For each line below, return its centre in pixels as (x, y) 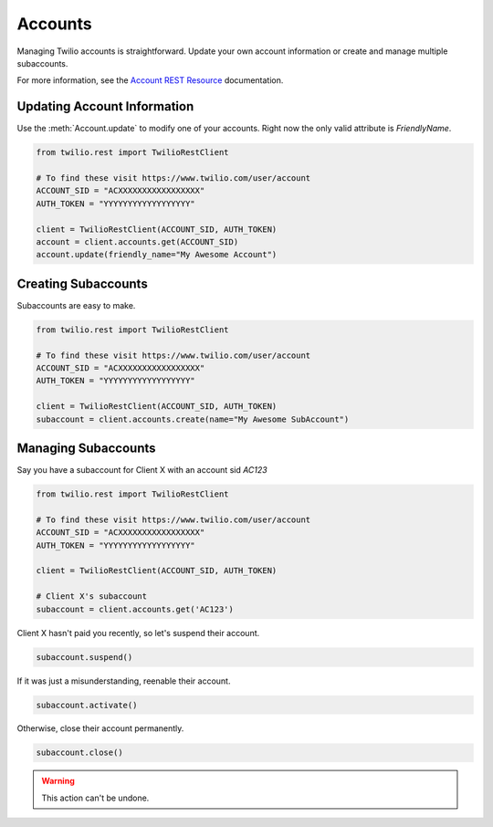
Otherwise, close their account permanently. (100, 728)
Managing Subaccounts (86, 448)
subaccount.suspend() (84, 657)
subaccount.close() (79, 753)
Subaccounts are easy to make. (76, 305)
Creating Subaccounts (82, 283)
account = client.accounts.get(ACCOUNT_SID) (137, 241)
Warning (58, 781)
